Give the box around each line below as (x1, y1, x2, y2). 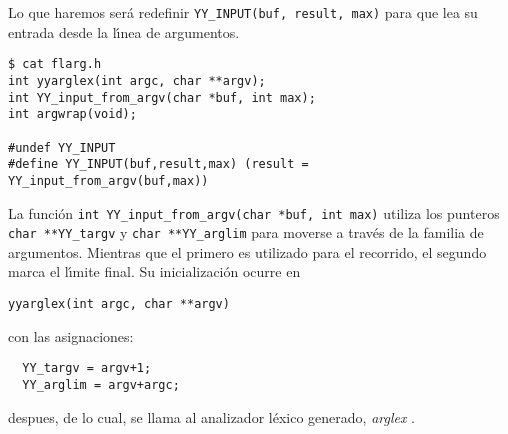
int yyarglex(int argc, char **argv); (8, 73, 266, 88)
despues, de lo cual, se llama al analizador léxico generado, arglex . (8, 406, 415, 427)
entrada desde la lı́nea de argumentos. (8, 21, 240, 42)
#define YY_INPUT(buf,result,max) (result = (8, 157, 309, 172)
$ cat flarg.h (8, 57, 102, 72)
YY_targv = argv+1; (22, 361, 152, 376)
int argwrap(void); (8, 107, 137, 122)
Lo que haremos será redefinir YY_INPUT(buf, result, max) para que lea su (8, 2, 478, 22)
